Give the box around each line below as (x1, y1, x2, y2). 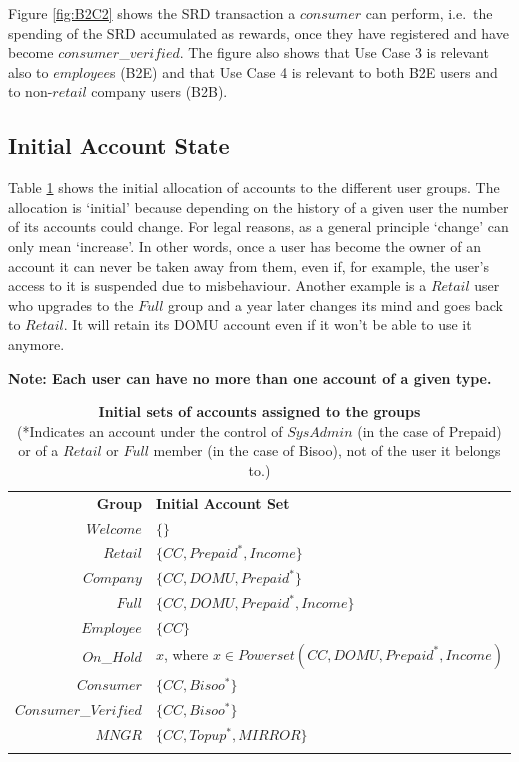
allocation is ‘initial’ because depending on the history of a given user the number (8, 196, 509, 217)
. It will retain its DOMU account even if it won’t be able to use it (63, 314, 472, 335)
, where (163, 643, 209, 664)
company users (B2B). (91, 81, 228, 102)
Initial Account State (8, 130, 230, 161)
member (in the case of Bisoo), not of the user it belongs (153, 440, 501, 461)
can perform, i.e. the (365, 3, 493, 23)
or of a (18, 440, 59, 461)
